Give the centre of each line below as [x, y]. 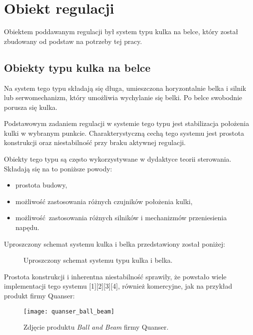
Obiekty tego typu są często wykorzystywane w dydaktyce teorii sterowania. [118, 159]
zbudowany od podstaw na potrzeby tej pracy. [73, 41]
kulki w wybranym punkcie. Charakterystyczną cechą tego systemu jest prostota [124, 133]
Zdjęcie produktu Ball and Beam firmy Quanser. [96, 327]
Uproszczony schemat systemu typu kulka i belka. [98, 260]
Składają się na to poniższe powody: [58, 168]
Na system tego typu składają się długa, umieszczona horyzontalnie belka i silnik [125, 88]
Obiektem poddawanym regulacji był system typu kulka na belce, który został [121, 31]
